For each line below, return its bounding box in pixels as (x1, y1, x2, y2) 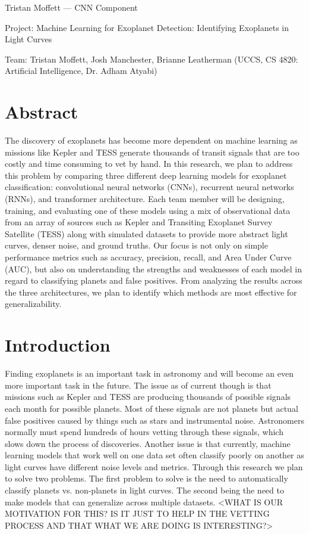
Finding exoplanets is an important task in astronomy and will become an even (5, 367, 294, 380)
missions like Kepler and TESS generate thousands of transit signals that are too (5, 145, 299, 158)
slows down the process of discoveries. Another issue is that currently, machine (5, 437, 291, 449)
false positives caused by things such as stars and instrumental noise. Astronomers (5, 414, 304, 426)
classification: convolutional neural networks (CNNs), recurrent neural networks (5, 181, 294, 193)
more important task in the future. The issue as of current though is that (5, 378, 272, 391)
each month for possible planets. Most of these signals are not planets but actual (5, 402, 298, 414)
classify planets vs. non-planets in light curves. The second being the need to (5, 484, 284, 496)
